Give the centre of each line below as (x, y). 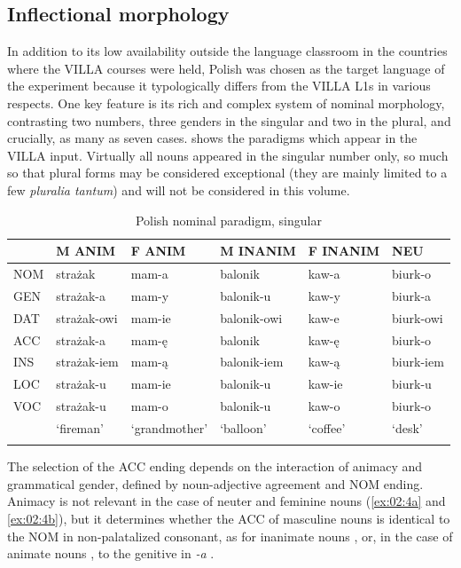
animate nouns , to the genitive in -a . (111, 553)
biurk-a (412, 295)
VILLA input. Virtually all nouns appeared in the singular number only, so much (228, 155)
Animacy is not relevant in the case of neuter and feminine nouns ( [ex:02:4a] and (227, 501)
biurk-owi (418, 317)
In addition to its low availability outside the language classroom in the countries (227, 51)
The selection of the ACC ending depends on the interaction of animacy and (215, 466)
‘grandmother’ (169, 427)
